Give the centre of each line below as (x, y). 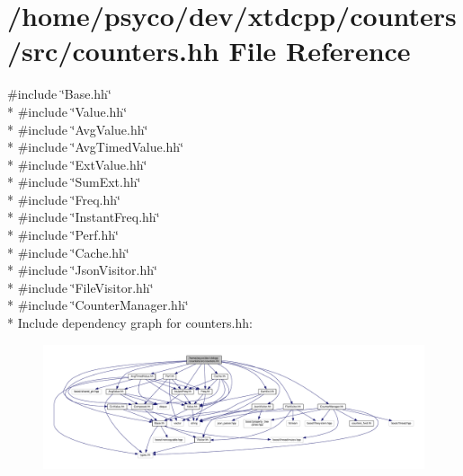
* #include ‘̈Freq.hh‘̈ (64, 199)
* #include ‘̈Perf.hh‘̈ (63, 235)
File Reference (320, 51)
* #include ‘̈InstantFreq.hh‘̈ (84, 217)
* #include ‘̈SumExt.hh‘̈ (74, 182)
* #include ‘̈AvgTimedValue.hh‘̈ (96, 147)
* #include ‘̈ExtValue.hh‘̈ (77, 164)
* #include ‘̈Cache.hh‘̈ (68, 252)
